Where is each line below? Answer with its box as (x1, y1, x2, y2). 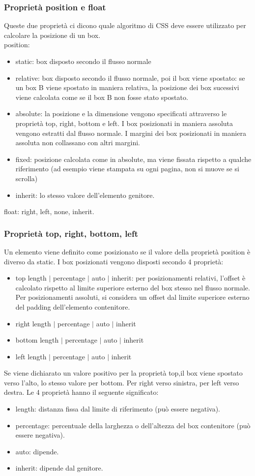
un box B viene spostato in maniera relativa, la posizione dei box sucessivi (15, 82, 239, 93)
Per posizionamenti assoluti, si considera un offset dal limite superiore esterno (15, 292, 250, 302)
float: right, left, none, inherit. (4, 206, 94, 217)
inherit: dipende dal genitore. (15, 463, 103, 473)
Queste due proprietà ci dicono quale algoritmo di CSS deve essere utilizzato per (4, 20, 246, 31)
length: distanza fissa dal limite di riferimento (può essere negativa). (15, 404, 221, 414)
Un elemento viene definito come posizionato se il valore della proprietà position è (4, 246, 251, 256)
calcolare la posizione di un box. (4, 30, 101, 40)
